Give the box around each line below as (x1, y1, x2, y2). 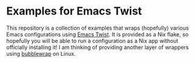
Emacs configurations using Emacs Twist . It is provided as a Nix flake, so (6, 30, 189, 38)
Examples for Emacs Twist (6, 4, 142, 18)
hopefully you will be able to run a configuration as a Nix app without (6, 37, 179, 44)
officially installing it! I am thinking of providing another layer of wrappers (6, 44, 190, 51)
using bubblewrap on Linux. (6, 50, 76, 57)
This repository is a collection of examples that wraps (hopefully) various (6, 24, 190, 31)
